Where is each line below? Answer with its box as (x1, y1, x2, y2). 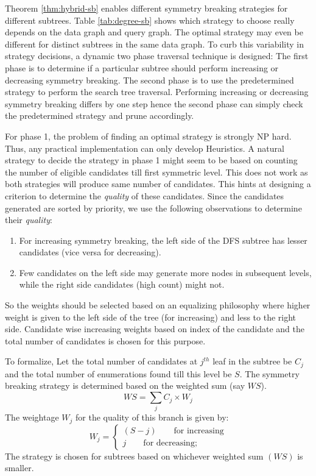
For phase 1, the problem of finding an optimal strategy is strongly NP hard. (5, 129, 292, 142)
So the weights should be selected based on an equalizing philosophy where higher (5, 299, 311, 311)
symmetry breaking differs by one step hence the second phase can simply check (5, 97, 303, 110)
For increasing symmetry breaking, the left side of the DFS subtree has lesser (19, 233, 307, 246)
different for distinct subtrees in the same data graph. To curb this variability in (5, 37, 304, 50)
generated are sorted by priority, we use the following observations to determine (5, 201, 302, 214)
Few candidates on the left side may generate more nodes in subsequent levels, (19, 266, 312, 279)
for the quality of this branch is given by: (75, 411, 229, 424)
